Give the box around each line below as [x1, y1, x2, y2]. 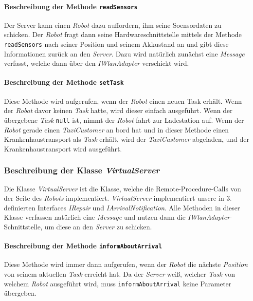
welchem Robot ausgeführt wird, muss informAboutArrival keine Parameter [4, 278, 232, 288]
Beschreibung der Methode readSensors [4, 1, 138, 11]
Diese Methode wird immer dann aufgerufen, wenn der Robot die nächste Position [4, 259, 248, 269]
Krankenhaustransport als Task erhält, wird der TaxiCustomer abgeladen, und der [4, 134, 249, 144]
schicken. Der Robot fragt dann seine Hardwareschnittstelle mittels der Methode [4, 29, 242, 39]
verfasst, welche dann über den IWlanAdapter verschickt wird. [4, 58, 189, 68]
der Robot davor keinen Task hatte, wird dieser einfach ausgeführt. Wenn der [4, 105, 233, 115]
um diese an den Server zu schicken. [44, 221, 152, 231]
